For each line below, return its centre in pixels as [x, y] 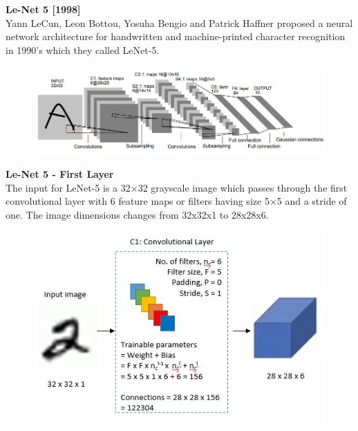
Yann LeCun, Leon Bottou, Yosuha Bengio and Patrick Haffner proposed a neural [179, 22]
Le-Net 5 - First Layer [60, 174]
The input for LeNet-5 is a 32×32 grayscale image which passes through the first [177, 187]
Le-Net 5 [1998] [43, 9]
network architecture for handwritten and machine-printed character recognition [176, 36]
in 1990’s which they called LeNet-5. [83, 49]
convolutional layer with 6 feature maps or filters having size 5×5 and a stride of [176, 201]
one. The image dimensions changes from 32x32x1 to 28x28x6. [137, 214]
